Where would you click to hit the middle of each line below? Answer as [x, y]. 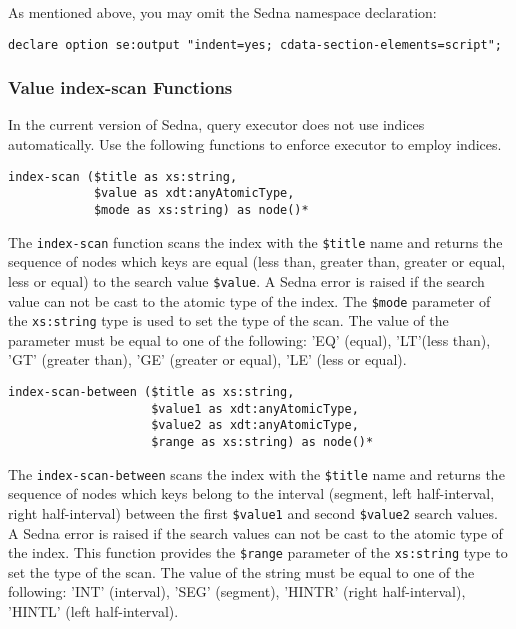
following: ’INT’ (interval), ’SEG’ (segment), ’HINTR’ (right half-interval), [237, 591]
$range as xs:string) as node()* [262, 442]
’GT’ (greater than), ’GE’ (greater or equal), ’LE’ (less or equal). [207, 359]
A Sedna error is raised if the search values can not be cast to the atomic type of [255, 532]
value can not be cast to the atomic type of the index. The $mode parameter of [249, 300]
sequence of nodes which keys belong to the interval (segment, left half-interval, [251, 493]
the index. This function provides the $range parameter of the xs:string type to [258, 552]
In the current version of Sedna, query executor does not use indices [216, 124]
